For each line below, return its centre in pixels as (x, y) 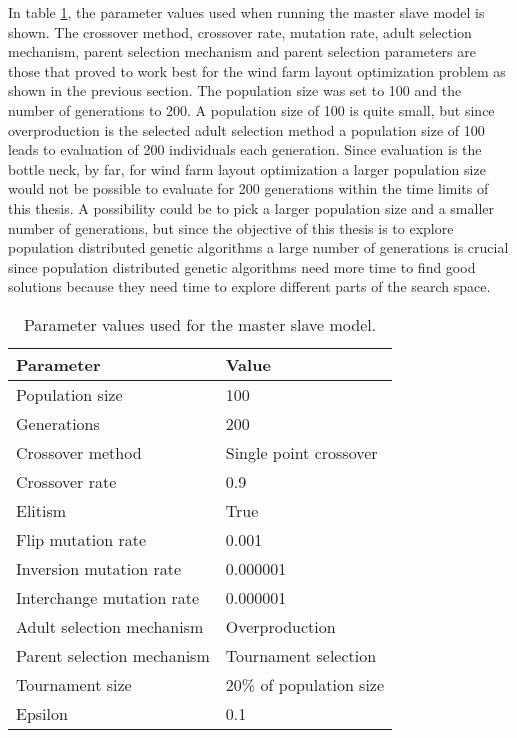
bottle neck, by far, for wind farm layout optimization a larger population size (247, 168)
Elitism (41, 510)
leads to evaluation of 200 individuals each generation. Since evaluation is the (245, 149)
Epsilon (42, 713)
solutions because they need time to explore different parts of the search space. (249, 286)
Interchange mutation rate (108, 597)
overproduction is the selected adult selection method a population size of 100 (246, 129)
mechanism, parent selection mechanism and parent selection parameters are (242, 51)
